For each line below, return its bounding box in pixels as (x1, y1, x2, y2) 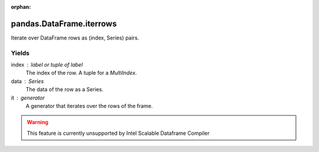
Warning (27, 118, 48, 126)
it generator (11, 94, 45, 101)
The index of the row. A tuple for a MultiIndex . (25, 70, 137, 77)
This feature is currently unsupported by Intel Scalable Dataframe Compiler (27, 130, 210, 137)
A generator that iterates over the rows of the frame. (25, 103, 153, 109)
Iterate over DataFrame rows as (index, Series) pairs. (11, 34, 139, 41)
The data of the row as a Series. (25, 86, 103, 93)
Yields (11, 49, 30, 57)
